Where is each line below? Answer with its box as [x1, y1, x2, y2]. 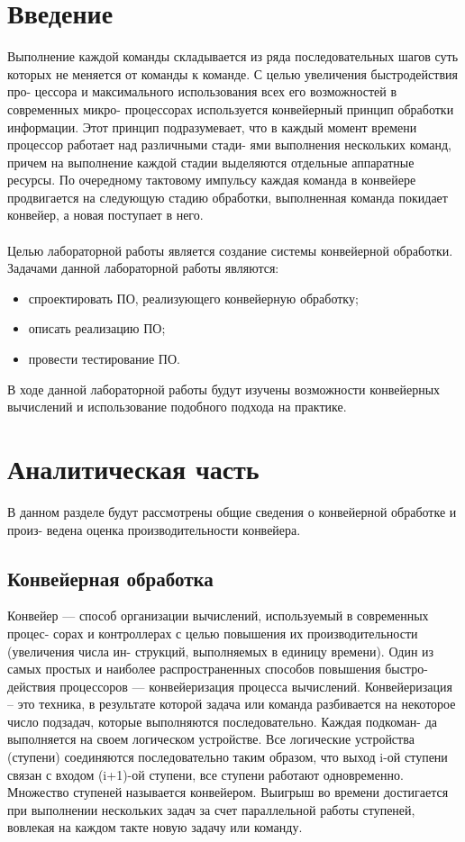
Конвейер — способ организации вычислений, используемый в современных [7, 606, 429, 625]
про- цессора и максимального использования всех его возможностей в [7, 82, 397, 101]
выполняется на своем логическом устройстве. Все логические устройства [7, 729, 415, 748]
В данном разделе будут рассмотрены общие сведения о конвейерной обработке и [7, 502, 457, 521]
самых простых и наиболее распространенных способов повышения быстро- [7, 659, 428, 678]
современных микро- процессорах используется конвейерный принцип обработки [7, 99, 454, 118]
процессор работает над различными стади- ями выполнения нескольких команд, [7, 135, 451, 154]
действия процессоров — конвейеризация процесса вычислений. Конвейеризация [7, 676, 452, 695]
